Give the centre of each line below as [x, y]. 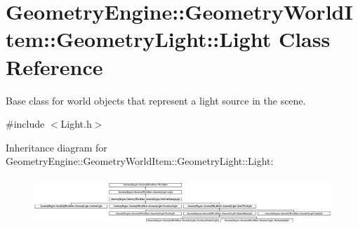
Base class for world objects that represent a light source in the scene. [156, 100]
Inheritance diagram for [57, 147]
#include [25, 124]
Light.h [76, 124]
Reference [54, 66]
